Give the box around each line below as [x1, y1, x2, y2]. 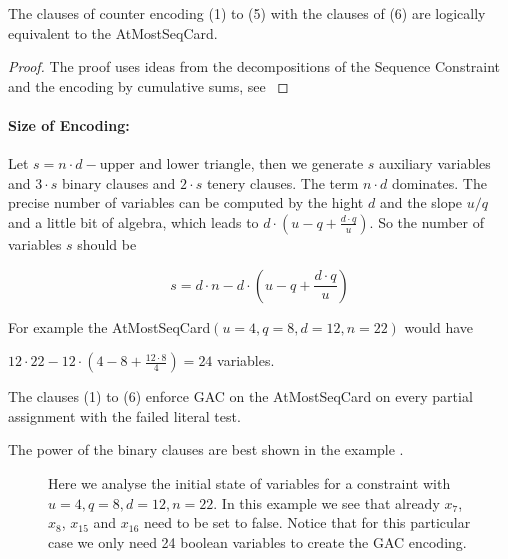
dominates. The [391, 172, 487, 193]
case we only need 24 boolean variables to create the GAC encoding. [48, 531, 467, 552]
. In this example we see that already [213, 492, 440, 513]
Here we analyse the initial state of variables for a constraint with [48, 472, 451, 493]
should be [77, 233, 137, 254]
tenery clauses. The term [206, 172, 359, 193]
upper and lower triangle [99, 158, 251, 173]
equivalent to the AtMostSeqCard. [8, 22, 218, 43]
